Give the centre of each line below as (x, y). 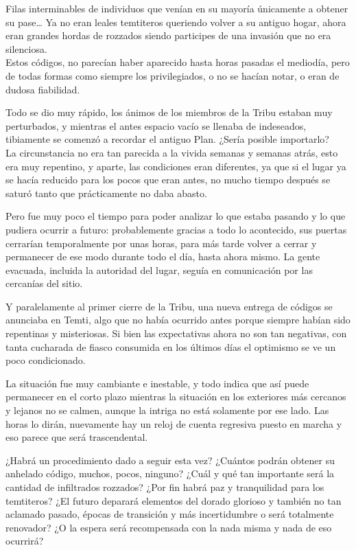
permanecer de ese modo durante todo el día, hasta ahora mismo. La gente (163, 256)
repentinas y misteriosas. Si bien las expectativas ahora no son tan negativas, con (176, 333)
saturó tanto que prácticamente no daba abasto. (106, 193)
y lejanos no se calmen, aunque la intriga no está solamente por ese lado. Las (167, 410)
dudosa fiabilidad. (43, 89)
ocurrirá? (25, 541)
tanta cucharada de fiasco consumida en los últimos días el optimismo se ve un (171, 346)
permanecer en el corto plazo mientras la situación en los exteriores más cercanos (176, 397)
